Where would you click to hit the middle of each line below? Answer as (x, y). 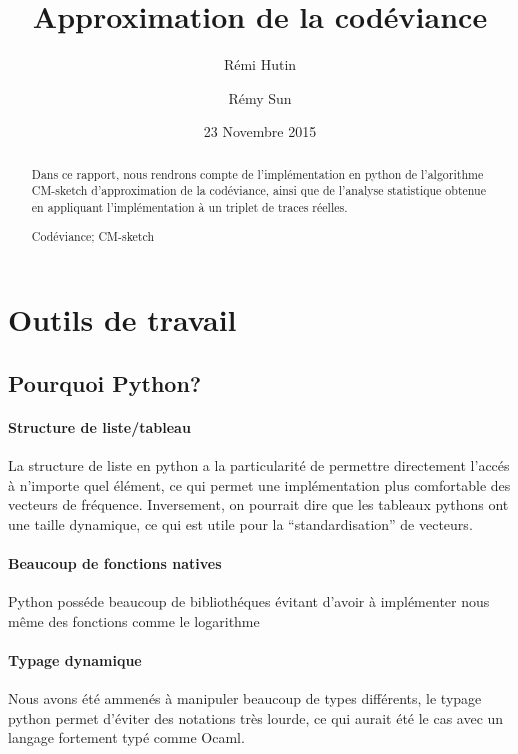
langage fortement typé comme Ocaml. (126, 737)
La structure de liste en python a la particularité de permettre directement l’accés (259, 464)
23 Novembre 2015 (260, 131)
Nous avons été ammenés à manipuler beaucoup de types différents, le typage (245, 698)
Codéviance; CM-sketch (93, 235)
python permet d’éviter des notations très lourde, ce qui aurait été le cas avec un (256, 717)
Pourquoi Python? (105, 382)
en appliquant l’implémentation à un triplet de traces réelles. (189, 207)
